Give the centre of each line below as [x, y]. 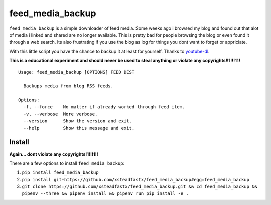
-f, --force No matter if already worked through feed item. [104, 107]
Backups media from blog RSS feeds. [69, 86]
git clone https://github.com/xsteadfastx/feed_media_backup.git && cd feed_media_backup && [140, 187]
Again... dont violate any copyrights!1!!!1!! [54, 154]
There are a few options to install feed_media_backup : [67, 163]
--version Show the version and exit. [78, 121]
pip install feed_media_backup [60, 173]
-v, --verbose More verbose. [60, 114]
